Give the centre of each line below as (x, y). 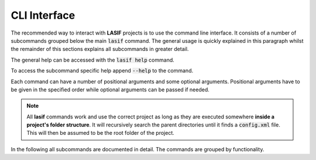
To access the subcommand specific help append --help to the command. (102, 71)
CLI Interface (43, 15)
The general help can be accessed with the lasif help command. (93, 60)
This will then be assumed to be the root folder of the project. (101, 133)
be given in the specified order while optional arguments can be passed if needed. (110, 89)
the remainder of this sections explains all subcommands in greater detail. (100, 49)
